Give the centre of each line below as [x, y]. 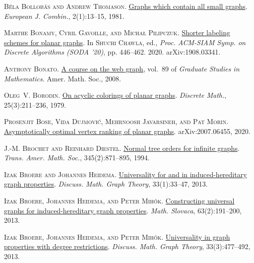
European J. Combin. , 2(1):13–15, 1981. [64, 16]
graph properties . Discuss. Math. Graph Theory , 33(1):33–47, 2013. [106, 184]
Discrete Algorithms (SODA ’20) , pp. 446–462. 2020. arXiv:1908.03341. [112, 52]
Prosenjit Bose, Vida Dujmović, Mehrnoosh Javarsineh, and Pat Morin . [116, 121]
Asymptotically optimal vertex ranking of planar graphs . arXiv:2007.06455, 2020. [127, 131]
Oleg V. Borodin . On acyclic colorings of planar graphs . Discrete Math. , [115, 95]
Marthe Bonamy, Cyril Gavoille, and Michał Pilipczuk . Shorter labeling [117, 33]
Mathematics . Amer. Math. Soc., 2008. [63, 78]
